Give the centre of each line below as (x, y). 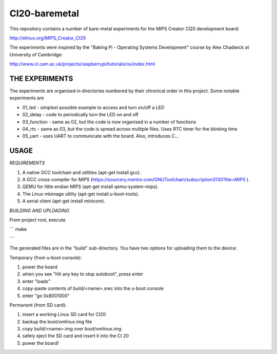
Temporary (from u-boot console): (46, 257)
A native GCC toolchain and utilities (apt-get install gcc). (82, 172)
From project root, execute (38, 220)
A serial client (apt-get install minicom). (64, 201)
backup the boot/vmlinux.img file (57, 321)
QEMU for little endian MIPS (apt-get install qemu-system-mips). (91, 186)
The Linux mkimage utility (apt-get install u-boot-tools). (81, 194)
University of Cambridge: (36, 54)
